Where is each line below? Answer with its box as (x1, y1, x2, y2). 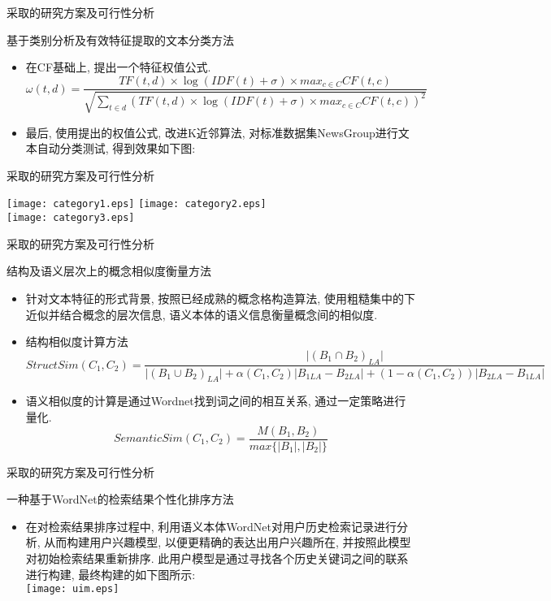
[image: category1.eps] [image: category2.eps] (7, 198, 267, 210)
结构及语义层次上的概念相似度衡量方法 (7, 262, 211, 279)
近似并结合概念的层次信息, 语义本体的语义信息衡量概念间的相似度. (25, 305, 378, 322)
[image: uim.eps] (25, 583, 119, 595)
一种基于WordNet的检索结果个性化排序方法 (7, 491, 234, 508)
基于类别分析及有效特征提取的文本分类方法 (7, 31, 234, 48)
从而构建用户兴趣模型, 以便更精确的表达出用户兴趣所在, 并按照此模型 (44, 534, 411, 551)
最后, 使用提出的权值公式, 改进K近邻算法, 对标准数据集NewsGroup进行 (25, 123, 398, 141)
